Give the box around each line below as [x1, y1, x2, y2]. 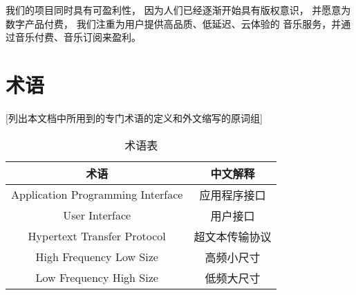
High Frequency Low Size [35, 249, 158, 265]
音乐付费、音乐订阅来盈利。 [15, 30, 141, 44]
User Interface [63, 207, 131, 223]
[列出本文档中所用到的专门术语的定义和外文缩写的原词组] [6, 110, 263, 125]
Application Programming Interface [11, 186, 183, 202]
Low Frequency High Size [35, 269, 158, 285]
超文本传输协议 [194, 228, 272, 244]
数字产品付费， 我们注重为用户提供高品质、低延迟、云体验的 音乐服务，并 [6, 16, 341, 30]
